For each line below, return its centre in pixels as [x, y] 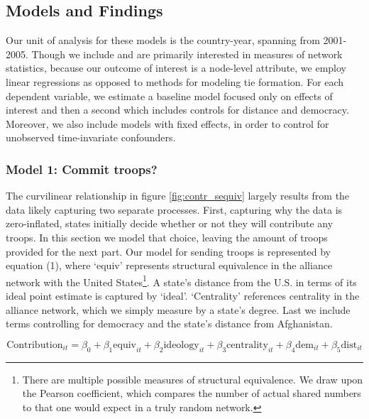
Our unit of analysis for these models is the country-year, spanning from [163, 40]
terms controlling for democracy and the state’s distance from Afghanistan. [169, 323]
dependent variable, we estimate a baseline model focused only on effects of [169, 96]
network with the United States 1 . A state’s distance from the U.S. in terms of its [181, 281]
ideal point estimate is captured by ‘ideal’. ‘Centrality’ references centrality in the [183, 295]
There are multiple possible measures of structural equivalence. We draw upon [193, 379]
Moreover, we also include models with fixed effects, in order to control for [167, 123]
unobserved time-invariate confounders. [91, 137]
